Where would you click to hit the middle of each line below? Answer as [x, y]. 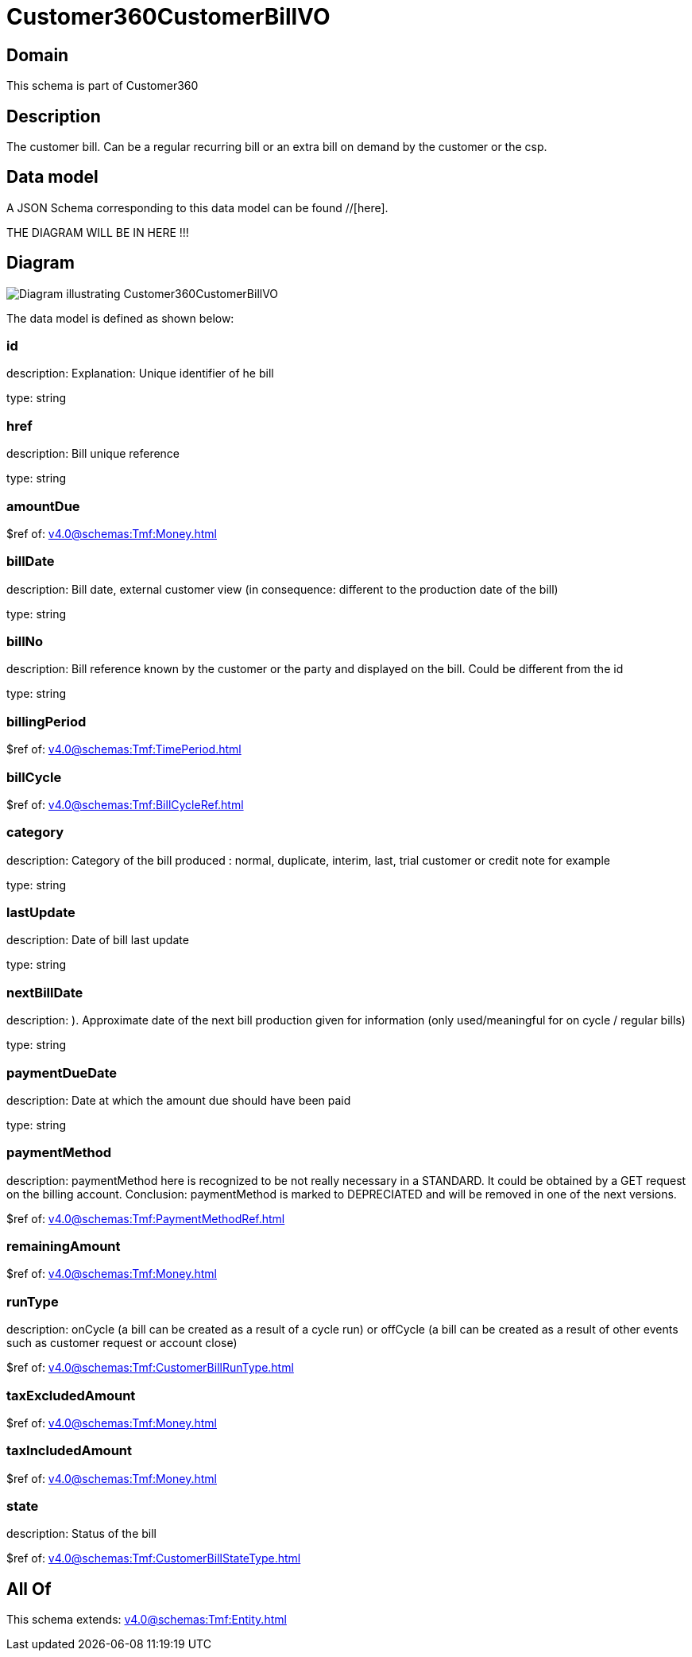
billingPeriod [46, 721]
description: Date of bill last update [98, 940]
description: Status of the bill [81, 1534]
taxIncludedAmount [69, 1451]
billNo [25, 642]
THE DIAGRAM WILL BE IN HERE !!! [98, 232]
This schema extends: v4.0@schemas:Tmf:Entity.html [147, 1620]
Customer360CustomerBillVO [168, 17]
